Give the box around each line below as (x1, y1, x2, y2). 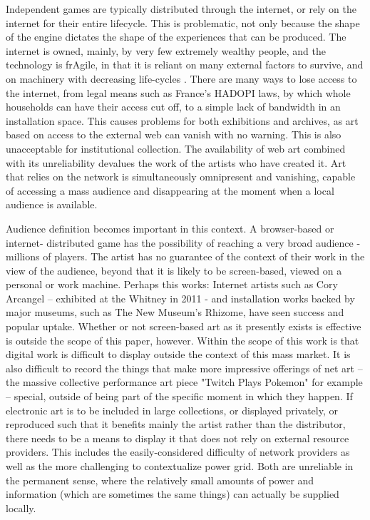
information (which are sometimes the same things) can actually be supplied (6, 486, 339, 501)
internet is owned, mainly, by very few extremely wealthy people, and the (6, 43, 326, 58)
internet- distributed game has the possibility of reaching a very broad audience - (6, 235, 361, 250)
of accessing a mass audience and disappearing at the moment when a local (6, 183, 334, 198)
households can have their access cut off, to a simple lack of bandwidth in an (6, 99, 341, 114)
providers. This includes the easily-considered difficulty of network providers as (6, 444, 350, 459)
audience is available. (6, 197, 98, 212)
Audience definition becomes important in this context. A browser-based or (6, 220, 334, 235)
